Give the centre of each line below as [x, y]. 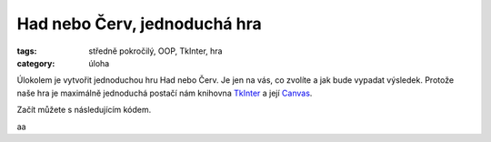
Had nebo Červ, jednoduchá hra [140, 24]
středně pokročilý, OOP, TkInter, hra [155, 51]
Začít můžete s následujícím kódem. [84, 110]
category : [36, 63]
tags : [27, 51]
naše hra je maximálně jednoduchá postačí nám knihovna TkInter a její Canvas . [165, 93]
